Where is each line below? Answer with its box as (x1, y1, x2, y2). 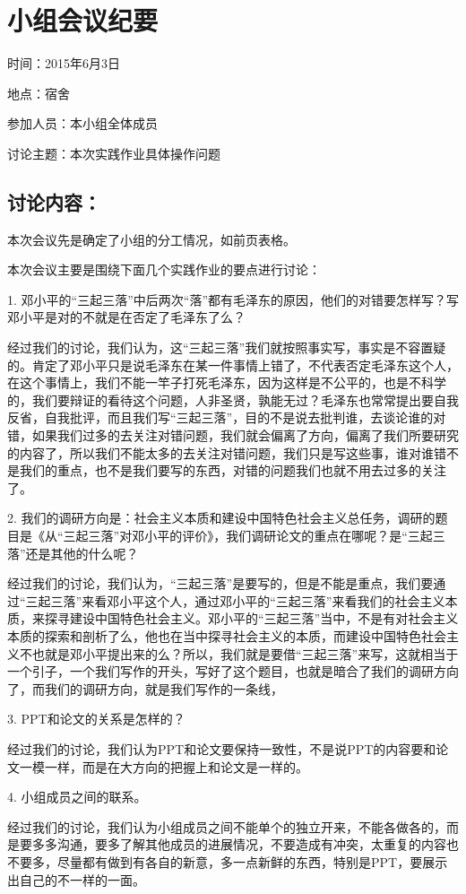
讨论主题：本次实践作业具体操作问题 (7, 143, 220, 162)
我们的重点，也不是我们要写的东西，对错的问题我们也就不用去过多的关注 (19, 461, 446, 480)
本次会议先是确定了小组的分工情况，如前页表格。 (7, 230, 296, 248)
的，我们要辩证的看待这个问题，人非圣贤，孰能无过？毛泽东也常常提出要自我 (7, 390, 459, 409)
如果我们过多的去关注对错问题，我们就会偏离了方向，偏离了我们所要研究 (31, 426, 459, 445)
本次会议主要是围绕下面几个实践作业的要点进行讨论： (7, 260, 321, 279)
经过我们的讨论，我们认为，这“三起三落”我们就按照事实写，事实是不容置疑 (7, 338, 446, 357)
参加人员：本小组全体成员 (7, 114, 158, 133)
